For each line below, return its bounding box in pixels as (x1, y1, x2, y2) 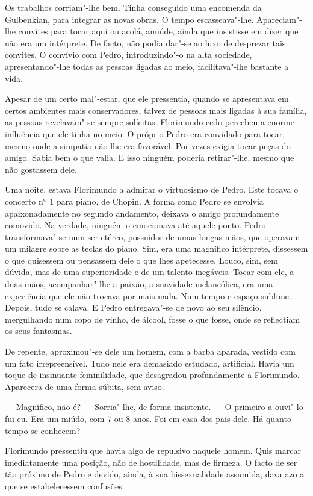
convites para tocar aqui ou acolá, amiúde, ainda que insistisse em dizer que (18, 25, 299, 37)
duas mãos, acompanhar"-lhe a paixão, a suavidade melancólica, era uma (5, 277, 273, 290)
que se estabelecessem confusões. (5, 479, 125, 492)
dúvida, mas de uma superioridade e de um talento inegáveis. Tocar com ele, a (5, 265, 294, 278)
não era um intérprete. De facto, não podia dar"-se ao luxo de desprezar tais (5, 36, 286, 49)
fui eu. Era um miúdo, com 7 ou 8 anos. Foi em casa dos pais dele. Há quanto (5, 412, 291, 424)
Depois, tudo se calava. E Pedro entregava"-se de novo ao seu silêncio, (5, 301, 262, 314)
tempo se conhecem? (5, 424, 81, 436)
